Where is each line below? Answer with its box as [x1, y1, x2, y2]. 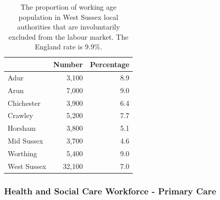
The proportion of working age [20, 2, 116, 12]
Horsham [8, 123, 36, 133]
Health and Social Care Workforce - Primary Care [4, 184, 216, 197]
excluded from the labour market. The [8, 31, 129, 42]
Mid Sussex [8, 135, 43, 146]
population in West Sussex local [18, 11, 118, 22]
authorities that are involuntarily [17, 21, 120, 32]
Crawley [8, 110, 33, 121]
